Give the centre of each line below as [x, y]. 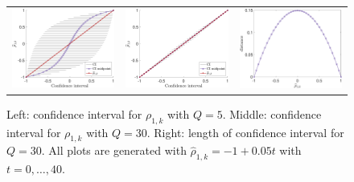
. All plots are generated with [114, 150]
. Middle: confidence [272, 113]
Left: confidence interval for [74, 113]
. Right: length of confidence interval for [245, 132]
